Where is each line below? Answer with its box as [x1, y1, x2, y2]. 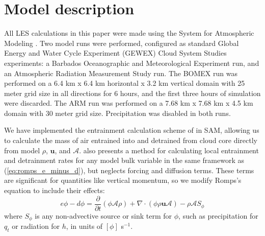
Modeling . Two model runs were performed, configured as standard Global [4, 37, 239, 48]
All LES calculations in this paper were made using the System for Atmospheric [4, 28, 254, 38]
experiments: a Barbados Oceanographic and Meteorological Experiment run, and [4, 57, 259, 68]
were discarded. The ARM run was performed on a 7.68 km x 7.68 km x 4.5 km [4, 98, 253, 108]
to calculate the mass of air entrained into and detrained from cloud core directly [4, 135, 257, 146]
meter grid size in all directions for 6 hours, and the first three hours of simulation [4, 87, 261, 98]
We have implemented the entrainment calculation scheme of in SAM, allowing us [4, 125, 259, 135]
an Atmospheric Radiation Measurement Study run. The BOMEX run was [4, 67, 237, 78]
